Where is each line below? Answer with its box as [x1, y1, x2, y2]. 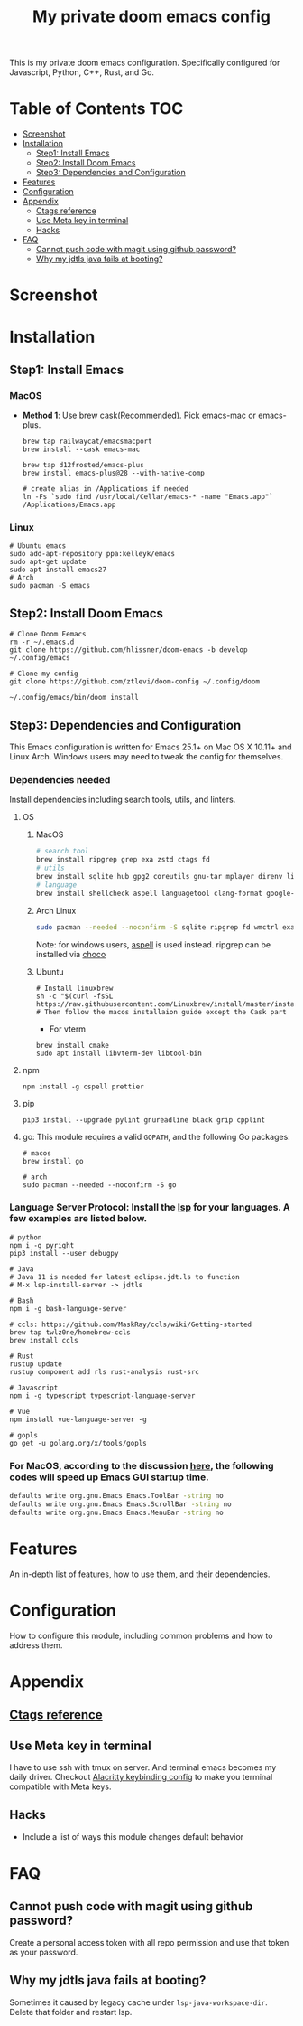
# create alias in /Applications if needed [22, 485, 189, 494]
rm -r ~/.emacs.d [9, 637, 75, 647]
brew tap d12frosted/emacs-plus [22, 461, 144, 470]
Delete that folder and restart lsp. [9, 2006, 133, 2017]
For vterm [49, 1023, 87, 1034]
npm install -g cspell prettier [22, 1082, 144, 1091]
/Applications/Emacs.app [22, 500, 116, 510]
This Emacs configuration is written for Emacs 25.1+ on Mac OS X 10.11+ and [9, 741, 292, 752]
